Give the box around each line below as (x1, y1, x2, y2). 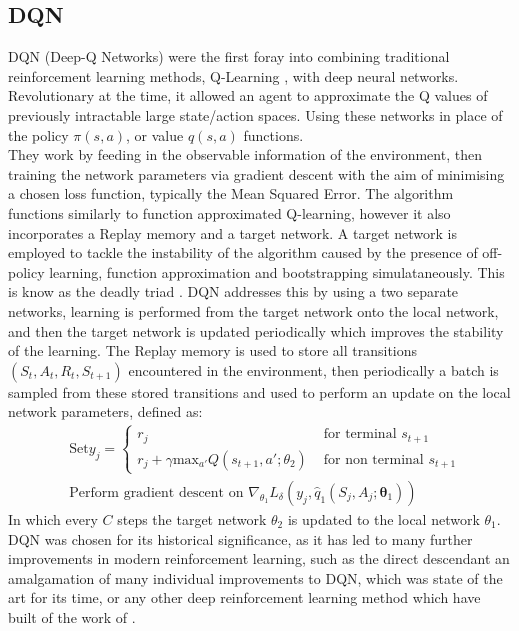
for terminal (323, 427, 397, 442)
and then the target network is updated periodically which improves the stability (8, 320, 504, 341)
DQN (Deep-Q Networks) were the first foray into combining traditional (8, 46, 450, 67)
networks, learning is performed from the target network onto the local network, (8, 300, 499, 321)
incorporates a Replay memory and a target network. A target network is (8, 222, 457, 243)
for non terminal (323, 452, 424, 467)
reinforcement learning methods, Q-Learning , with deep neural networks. (8, 65, 459, 86)
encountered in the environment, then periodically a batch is (128, 359, 499, 380)
